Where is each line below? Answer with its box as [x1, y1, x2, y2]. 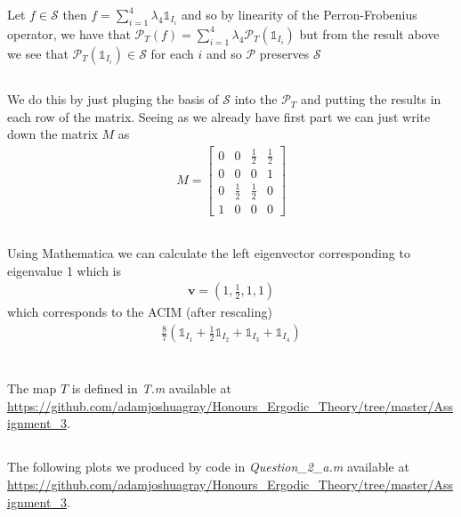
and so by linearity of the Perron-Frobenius [181, 5, 417, 23]
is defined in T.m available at [71, 379, 231, 398]
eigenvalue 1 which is [7, 261, 122, 279]
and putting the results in [301, 90, 441, 109]
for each [150, 44, 194, 62]
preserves [259, 44, 310, 62]
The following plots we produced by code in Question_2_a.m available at [7, 457, 409, 476]
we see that [7, 44, 69, 62]
